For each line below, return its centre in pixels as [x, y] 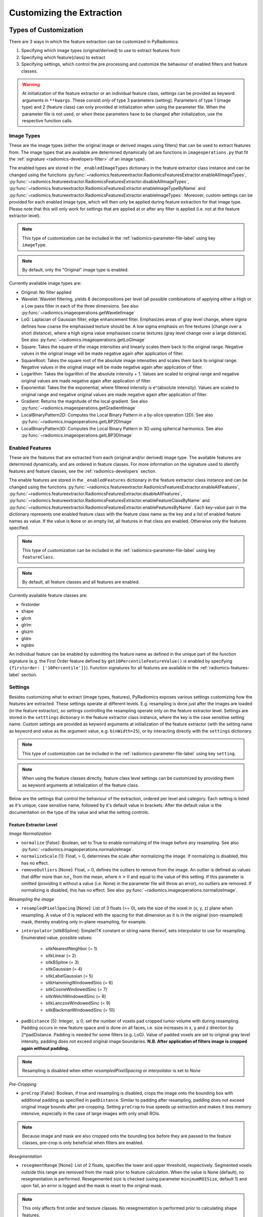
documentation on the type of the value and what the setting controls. [79, 812]
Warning [31, 85]
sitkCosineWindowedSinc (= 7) [76, 989]
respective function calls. [47, 120]
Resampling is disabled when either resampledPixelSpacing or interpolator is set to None [111, 1070]
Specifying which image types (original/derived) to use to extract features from [101, 51]
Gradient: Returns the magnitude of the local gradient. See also [85, 401]
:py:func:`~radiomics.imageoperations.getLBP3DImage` [77, 435]
